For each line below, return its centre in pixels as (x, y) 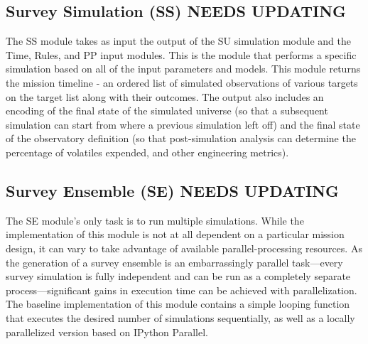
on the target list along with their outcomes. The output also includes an (165, 96)
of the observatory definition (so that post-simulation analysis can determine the (181, 138)
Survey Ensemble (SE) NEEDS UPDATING (173, 190)
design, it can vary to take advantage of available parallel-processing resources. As (184, 248)
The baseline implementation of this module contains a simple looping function (178, 304)
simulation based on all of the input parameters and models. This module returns (183, 69)
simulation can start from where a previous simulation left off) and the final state (183, 124)
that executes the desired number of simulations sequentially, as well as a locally (180, 317)
